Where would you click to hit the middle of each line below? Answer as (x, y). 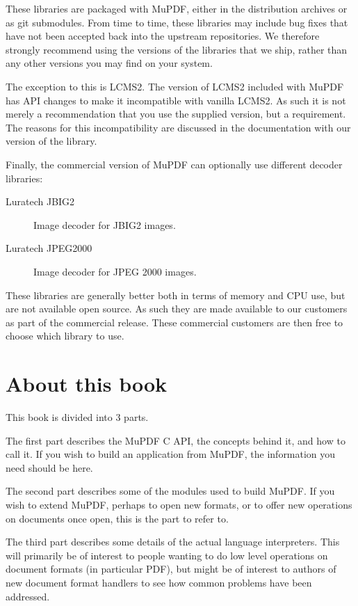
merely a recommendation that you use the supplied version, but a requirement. (176, 114)
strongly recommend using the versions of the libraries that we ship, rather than (177, 49)
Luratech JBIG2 (40, 201)
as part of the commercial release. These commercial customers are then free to (174, 322)
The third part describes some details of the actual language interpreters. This (173, 542)
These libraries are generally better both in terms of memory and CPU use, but (176, 295)
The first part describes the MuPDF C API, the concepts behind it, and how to (176, 440)
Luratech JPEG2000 (49, 248)
